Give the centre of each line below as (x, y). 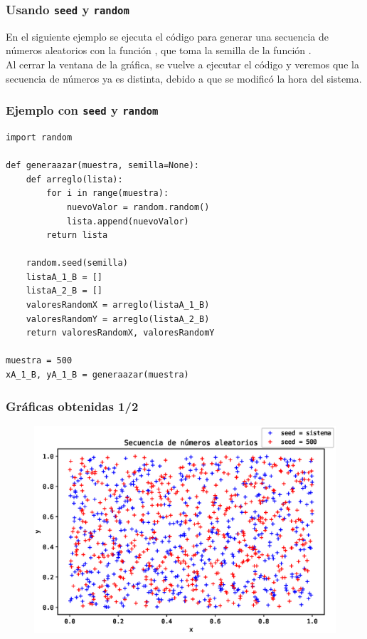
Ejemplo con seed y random (82, 110)
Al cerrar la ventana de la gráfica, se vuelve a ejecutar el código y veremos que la (182, 64)
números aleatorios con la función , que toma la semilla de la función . (159, 50)
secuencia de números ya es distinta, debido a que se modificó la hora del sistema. (184, 78)
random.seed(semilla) (77, 263)
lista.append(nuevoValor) (128, 221)
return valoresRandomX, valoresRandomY (120, 333)
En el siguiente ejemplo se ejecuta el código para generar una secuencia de (167, 36)
